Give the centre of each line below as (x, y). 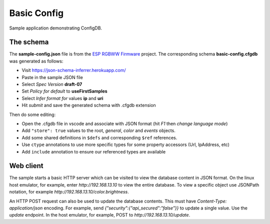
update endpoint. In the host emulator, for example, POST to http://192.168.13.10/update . (100, 215)
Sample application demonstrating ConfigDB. (56, 28)
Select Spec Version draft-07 (52, 84)
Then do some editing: (32, 114)
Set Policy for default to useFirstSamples (64, 91)
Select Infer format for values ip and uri (62, 98)
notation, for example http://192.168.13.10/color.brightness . (69, 192)
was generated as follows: (36, 61)
